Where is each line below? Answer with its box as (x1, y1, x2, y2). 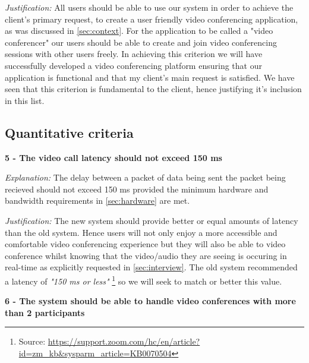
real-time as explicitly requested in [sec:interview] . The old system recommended (5, 261, 298, 273)
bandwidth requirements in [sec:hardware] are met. (5, 194, 190, 207)
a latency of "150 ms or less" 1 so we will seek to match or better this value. (5, 273, 282, 287)
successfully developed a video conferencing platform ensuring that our (5, 59, 262, 71)
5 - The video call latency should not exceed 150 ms (5, 151, 222, 163)
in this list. (5, 94, 45, 106)
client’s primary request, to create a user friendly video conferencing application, (5, 12, 298, 25)
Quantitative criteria (5, 123, 134, 141)
